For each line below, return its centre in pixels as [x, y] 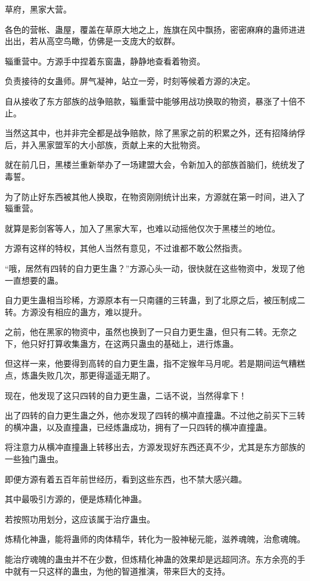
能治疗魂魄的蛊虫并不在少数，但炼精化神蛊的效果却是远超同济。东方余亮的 [151, 559]
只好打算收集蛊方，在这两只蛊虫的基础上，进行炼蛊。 [134, 343]
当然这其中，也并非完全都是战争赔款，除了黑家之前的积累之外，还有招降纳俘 [155, 133]
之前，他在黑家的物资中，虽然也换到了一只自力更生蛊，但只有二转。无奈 [147, 332]
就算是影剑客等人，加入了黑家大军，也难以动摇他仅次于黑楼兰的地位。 [142, 228]
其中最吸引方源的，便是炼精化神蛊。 [76, 499]
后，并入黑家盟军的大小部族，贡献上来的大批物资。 [105, 144]
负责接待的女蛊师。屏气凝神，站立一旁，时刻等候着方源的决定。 [130, 81]
